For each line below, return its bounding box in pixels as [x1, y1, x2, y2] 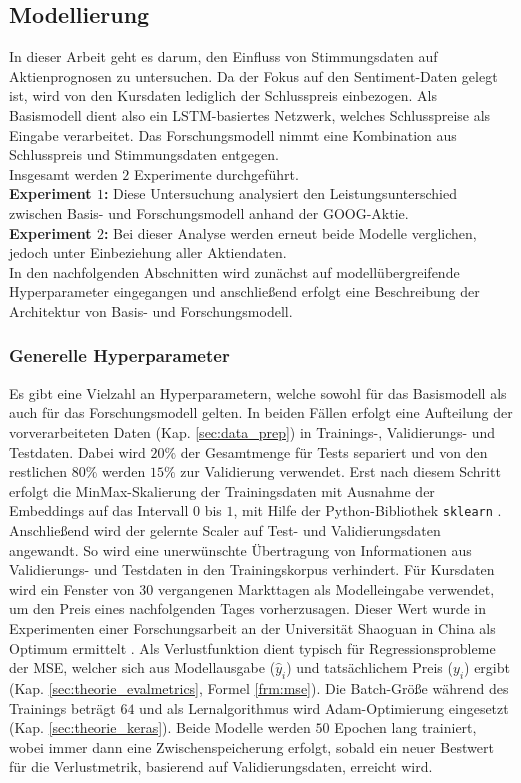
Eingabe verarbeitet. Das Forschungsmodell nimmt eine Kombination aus [9, 124, 457, 145]
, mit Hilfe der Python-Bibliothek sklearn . [233, 500, 502, 521]
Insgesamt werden [9, 163, 118, 184]
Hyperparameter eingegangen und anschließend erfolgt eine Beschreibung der [9, 281, 480, 302]
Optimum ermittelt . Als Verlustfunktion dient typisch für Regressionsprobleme [9, 637, 496, 658]
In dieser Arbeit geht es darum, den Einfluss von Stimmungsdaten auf [9, 46, 438, 67]
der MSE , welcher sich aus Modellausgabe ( [9, 657, 276, 678]
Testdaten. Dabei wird [9, 441, 146, 462]
